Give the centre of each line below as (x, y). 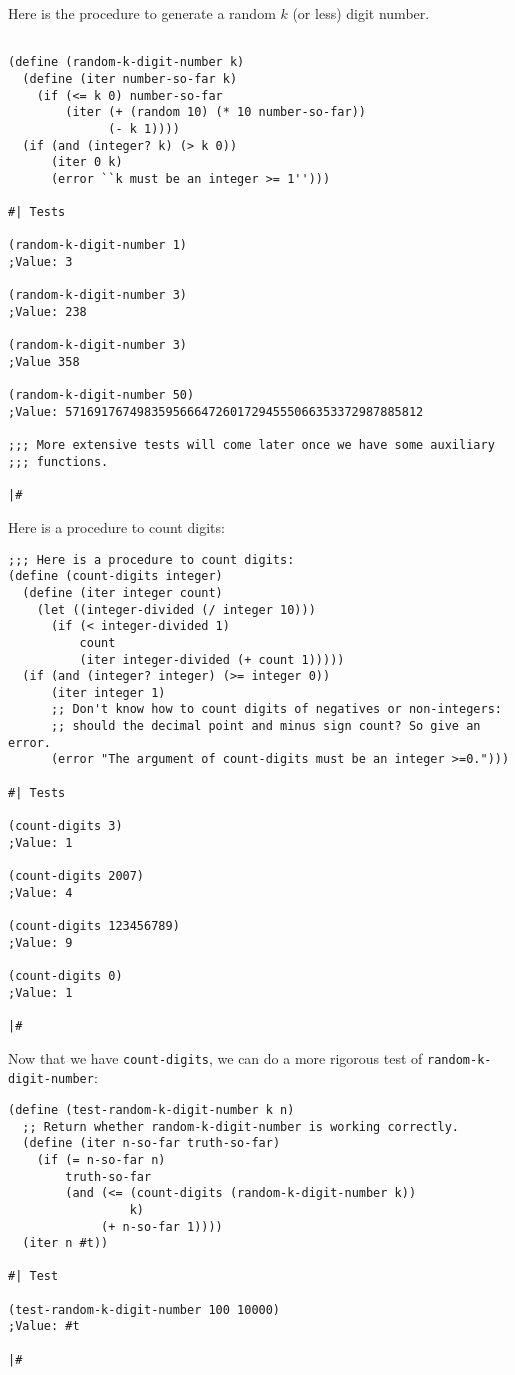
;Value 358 (44, 362)
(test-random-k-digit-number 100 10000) (144, 1309)
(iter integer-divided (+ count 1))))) (212, 659)
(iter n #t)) (65, 1243)
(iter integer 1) (108, 692)
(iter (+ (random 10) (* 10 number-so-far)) (215, 112)
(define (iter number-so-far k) (130, 78)
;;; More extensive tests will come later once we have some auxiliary (251, 445)
